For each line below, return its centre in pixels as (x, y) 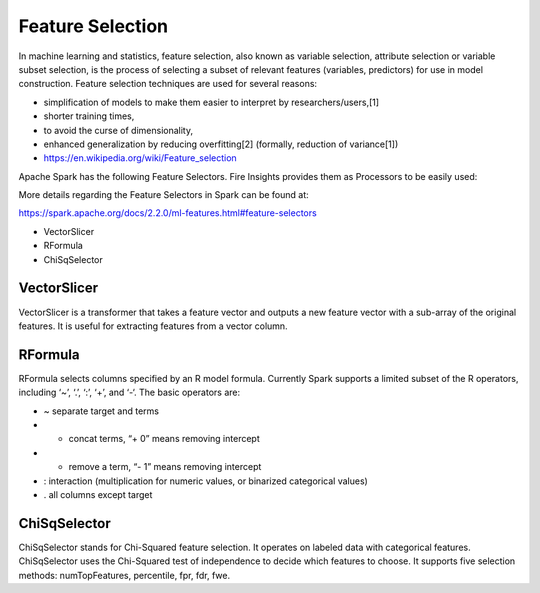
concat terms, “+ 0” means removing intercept (164, 439)
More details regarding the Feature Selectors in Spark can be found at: (163, 195)
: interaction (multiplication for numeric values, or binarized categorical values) (206, 481)
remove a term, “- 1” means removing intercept (165, 467)
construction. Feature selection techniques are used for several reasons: (168, 84)
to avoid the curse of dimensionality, (118, 130)
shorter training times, (89, 116)
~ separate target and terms (101, 411)
